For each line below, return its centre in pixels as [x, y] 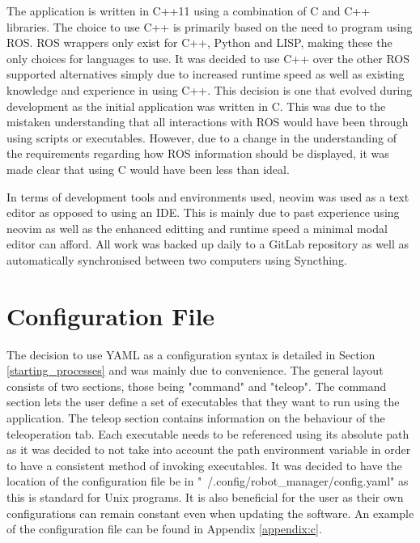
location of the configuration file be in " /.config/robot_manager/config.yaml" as [208, 481]
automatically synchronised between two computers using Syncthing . [177, 259]
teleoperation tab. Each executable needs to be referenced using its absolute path [208, 433]
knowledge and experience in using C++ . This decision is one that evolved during [210, 89]
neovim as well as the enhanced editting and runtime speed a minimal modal [197, 228]
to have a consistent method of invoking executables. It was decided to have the [204, 465]
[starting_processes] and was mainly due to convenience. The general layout [195, 370]
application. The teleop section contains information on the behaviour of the [196, 418]
